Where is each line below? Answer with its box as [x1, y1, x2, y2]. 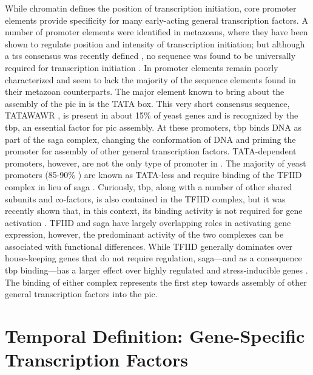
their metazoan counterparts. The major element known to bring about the [5, 85, 284, 98]
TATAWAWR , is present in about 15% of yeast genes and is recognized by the [5, 109, 298, 122]
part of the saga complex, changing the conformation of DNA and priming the [5, 132, 296, 145]
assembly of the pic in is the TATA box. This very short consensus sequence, [5, 97, 290, 109]
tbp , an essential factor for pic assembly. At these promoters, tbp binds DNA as [5, 120, 302, 133]
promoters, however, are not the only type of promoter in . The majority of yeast [5, 156, 306, 169]
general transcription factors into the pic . [5, 287, 158, 300]
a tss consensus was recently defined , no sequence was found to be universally [5, 49, 296, 62]
